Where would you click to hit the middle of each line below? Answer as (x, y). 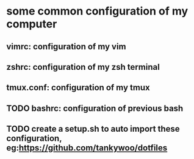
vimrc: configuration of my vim (66, 46)
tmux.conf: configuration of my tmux (78, 88)
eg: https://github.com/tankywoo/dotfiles (87, 148)
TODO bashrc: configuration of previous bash (95, 108)
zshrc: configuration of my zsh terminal (83, 67)
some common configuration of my (97, 11)
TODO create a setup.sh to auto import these (93, 129)
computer (32, 24)
